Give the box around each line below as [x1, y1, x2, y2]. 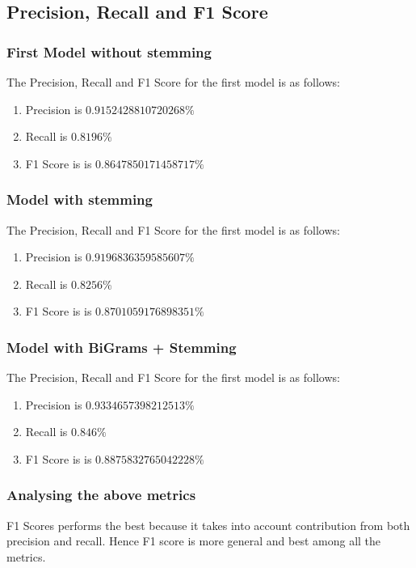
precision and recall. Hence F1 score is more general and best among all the [6, 532, 381, 549]
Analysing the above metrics [6, 485, 196, 505]
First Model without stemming [6, 41, 212, 61]
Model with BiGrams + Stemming [6, 337, 237, 357]
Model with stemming [6, 189, 153, 210]
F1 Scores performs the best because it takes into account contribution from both [6, 516, 410, 533]
